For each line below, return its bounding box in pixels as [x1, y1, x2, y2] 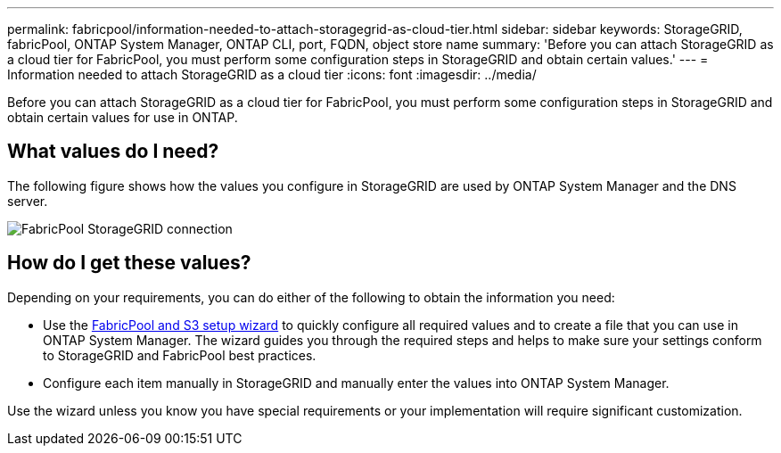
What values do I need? [7, 140, 219, 163]
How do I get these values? [7, 251, 251, 275]
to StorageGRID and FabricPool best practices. [43, 347, 317, 363]
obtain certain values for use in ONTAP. [7, 110, 238, 125]
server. [7, 193, 48, 209]
